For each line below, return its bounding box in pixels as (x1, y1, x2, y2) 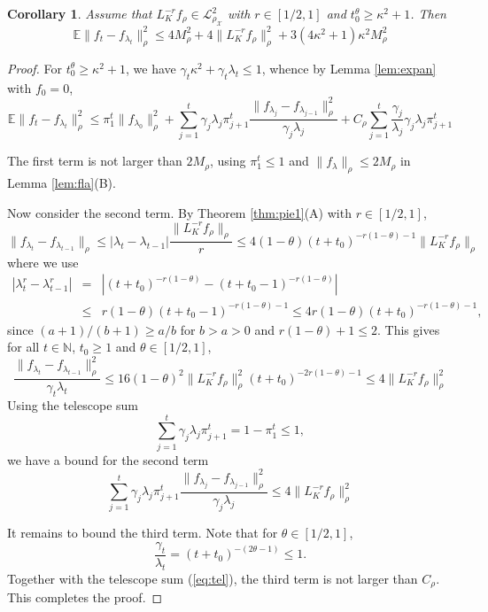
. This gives (377, 320, 440, 338)
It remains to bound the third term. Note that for (7, 523, 278, 542)
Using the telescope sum (7, 396, 138, 414)
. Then (410, 4, 446, 22)
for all (7, 337, 40, 356)
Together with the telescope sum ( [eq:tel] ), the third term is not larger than (7, 569, 418, 587)
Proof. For (7, 58, 63, 77)
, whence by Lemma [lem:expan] (261, 58, 437, 77)
